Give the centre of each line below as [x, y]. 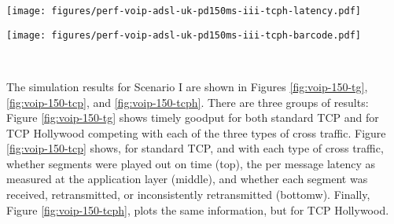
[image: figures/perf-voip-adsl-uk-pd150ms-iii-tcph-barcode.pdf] [184, 35]
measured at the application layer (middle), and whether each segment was [187, 179]
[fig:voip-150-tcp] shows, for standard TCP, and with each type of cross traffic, [195, 148]
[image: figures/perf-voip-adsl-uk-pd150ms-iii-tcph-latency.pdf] [184, 11]
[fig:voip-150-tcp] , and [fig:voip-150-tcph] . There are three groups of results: [188, 102]
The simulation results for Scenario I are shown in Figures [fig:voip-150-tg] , [187, 86]
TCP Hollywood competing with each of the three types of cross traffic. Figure [196, 132]
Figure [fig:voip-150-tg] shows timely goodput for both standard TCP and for [193, 118]
